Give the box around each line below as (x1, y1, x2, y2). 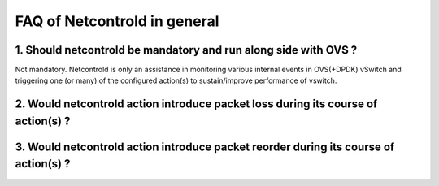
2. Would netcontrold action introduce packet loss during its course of (15, 97, 378, 111)
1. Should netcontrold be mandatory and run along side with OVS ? (15, 43, 358, 57)
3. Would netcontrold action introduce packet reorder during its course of (15, 140, 395, 154)
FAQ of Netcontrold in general (15, 12, 219, 30)
